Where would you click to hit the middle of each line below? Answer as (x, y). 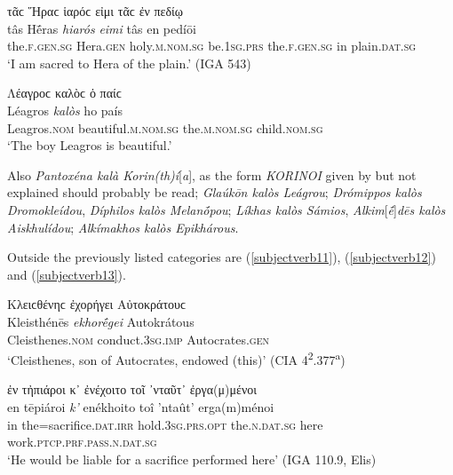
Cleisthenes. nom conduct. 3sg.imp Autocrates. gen (138, 339)
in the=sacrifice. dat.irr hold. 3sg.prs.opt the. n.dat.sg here (165, 424)
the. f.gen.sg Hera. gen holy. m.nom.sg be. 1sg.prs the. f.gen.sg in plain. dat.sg (212, 46)
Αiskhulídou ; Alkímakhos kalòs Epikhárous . (123, 227)
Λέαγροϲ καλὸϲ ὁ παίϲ (64, 93)
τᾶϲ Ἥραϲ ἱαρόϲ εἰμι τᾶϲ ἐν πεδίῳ (95, 11)
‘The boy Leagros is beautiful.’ (90, 145)
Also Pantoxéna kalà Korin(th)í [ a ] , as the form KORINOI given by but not (212, 174)
